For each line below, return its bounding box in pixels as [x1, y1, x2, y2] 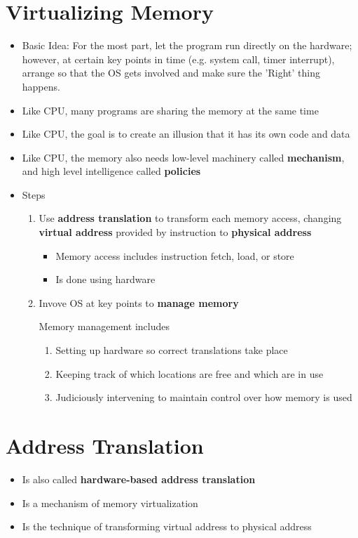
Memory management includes [39, 319, 170, 334]
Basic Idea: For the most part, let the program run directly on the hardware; [22, 38, 352, 53]
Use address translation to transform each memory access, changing [39, 211, 342, 225]
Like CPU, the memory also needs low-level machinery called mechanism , [22, 150, 345, 164]
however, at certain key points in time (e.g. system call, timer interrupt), [22, 51, 335, 66]
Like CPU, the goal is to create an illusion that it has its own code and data [22, 126, 350, 141]
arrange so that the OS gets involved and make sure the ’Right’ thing [22, 65, 321, 80]
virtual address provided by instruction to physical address [39, 225, 312, 240]
